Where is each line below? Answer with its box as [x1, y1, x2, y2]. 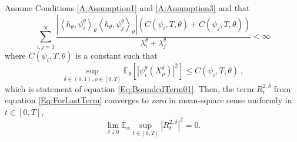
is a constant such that [75, 49, 158, 62]
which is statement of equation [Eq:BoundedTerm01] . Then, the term [5, 82, 254, 94]
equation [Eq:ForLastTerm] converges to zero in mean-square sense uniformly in [5, 94, 292, 106]
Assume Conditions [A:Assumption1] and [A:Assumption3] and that [5, 2, 250, 13]
